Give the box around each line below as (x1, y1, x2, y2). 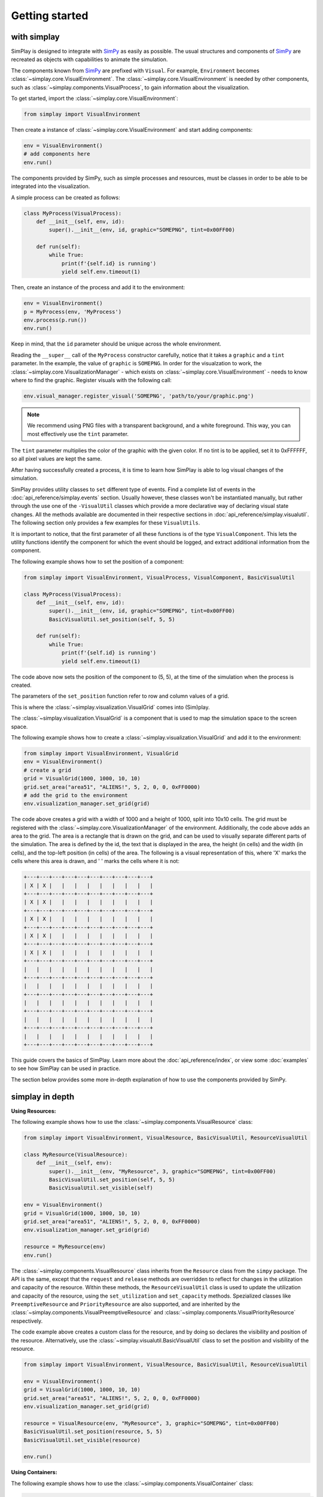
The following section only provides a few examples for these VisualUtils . (11, 519, 200, 526)
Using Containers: (11, 1469, 57, 1476)
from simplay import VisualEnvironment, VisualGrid (23, 750, 179, 757)
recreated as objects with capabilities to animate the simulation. (11, 56, 168, 63)
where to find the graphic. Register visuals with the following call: (11, 376, 172, 383)
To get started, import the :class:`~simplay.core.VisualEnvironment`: (11, 95, 179, 102)
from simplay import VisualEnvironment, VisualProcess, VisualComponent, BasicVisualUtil (23, 574, 295, 581)
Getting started (11, 9, 89, 22)
